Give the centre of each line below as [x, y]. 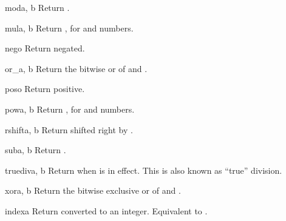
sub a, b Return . [36, 150]
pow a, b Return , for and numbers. [70, 109]
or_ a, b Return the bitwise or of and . [76, 68]
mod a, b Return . [37, 7]
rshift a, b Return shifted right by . [69, 129]
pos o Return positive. [45, 89]
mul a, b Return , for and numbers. [69, 28]
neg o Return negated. [45, 48]
